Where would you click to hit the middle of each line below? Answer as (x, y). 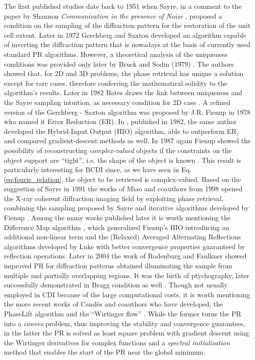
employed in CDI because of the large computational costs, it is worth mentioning (127, 294)
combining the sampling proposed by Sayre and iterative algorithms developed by (127, 208)
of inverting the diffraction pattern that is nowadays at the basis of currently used (127, 44)
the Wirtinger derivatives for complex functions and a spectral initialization (117, 342)
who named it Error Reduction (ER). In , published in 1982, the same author (120, 121)
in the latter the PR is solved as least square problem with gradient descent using (127, 333)
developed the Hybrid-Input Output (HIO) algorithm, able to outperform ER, (121, 131)
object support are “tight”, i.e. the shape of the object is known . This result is (123, 160)
